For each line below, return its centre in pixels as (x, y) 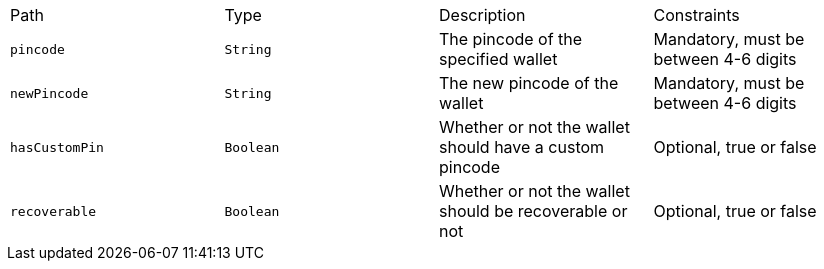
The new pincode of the (529, 83)
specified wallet (498, 59)
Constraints (696, 15)
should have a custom (522, 147)
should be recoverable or (533, 211)
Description (482, 15)
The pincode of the (511, 39)
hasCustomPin (57, 147)
